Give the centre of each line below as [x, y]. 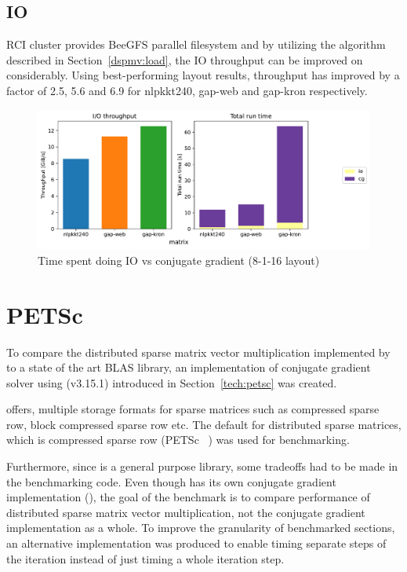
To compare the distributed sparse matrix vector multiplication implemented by [198, 352]
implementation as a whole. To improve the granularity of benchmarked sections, [201, 528]
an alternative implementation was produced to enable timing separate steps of [196, 543]
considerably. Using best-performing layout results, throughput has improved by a [203, 75]
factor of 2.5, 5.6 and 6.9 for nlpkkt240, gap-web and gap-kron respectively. [187, 90]
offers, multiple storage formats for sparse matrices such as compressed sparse [193, 409]
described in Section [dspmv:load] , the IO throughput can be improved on [185, 59]
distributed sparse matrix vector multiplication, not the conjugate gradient [186, 512]
